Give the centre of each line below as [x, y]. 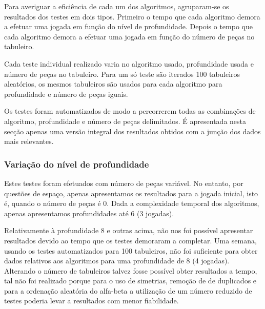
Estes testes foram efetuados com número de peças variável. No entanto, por [124, 183]
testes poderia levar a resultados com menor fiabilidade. [91, 301]
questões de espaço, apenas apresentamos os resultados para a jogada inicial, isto [131, 193]
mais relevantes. [29, 141]
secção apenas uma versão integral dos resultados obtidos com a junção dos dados [132, 131]
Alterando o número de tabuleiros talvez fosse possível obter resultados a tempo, [131, 270]
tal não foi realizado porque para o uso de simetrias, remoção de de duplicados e [130, 281]
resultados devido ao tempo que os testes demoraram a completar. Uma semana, [130, 240]
